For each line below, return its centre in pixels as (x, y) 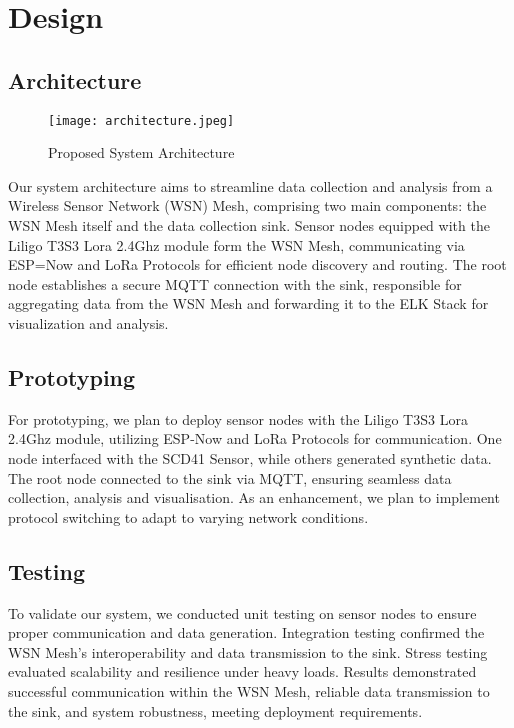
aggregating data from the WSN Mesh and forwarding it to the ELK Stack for (248, 303)
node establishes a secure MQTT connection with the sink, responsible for (235, 283)
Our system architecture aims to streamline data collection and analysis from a (250, 185)
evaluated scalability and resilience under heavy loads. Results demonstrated (242, 671)
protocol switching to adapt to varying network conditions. (188, 516)
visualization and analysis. (88, 322)
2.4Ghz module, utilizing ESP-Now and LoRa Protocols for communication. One (255, 438)
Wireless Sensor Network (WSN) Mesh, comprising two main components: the (247, 205)
